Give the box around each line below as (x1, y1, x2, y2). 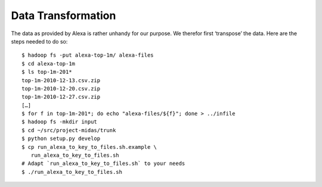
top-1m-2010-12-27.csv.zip (21, 93, 101, 101)
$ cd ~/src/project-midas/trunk (21, 127, 116, 133)
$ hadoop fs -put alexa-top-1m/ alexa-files (21, 52, 154, 59)
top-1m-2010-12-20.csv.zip (21, 85, 101, 92)
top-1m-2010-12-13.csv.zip (21, 77, 101, 83)
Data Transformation (11, 9, 116, 22)
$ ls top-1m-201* (21, 68, 72, 76)
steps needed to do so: (11, 38, 68, 45)
